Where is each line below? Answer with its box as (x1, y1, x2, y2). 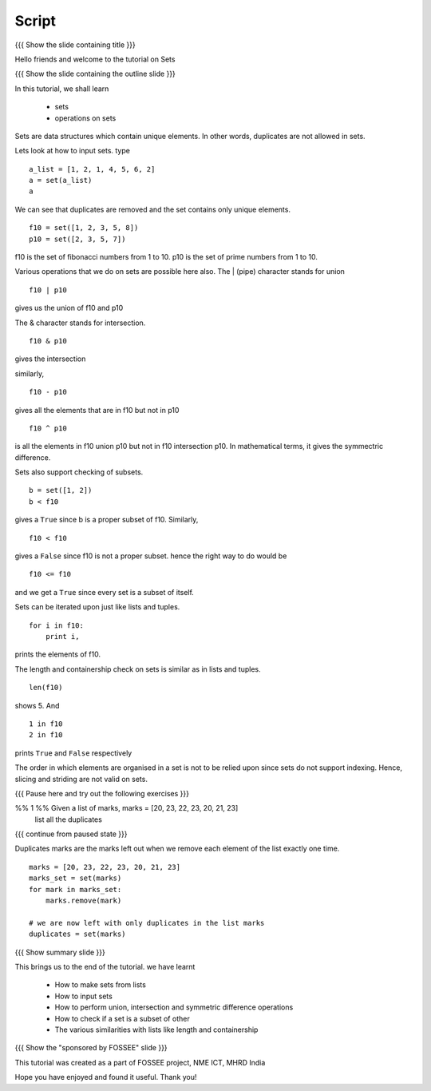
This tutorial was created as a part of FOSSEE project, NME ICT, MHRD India (14, 1057, 266, 1067)
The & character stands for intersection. (14, 318, 146, 327)
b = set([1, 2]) (29, 486, 93, 495)
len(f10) (29, 683, 63, 692)
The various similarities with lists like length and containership (54, 1025, 259, 1034)
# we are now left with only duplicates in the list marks (29, 918, 265, 927)
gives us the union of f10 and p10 (14, 303, 124, 313)
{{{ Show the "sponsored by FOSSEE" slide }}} (14, 1043, 168, 1053)
